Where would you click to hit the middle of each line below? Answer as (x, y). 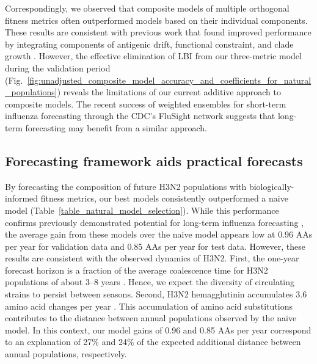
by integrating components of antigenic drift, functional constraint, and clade (149, 44)
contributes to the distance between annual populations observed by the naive (151, 318)
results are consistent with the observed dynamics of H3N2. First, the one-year (152, 258)
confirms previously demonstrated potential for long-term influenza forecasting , (155, 222)
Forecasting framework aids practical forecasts (154, 160)
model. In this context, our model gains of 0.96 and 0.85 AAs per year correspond (158, 329)
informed (22, 198)
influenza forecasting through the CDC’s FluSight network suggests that (140, 116)
